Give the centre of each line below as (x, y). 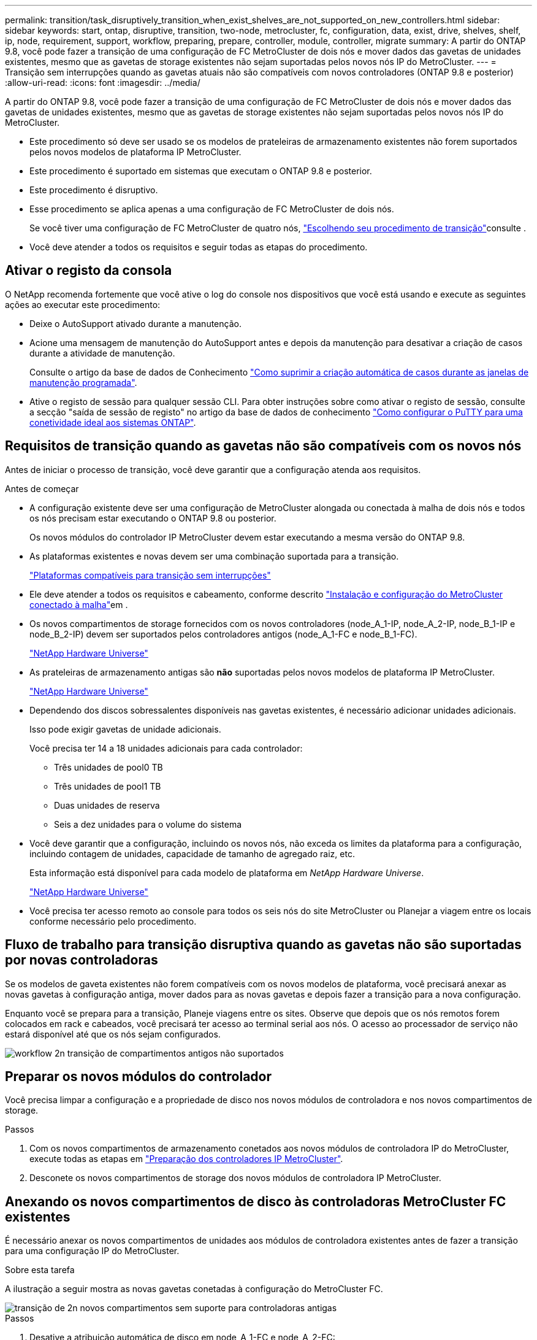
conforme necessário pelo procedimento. (113, 921)
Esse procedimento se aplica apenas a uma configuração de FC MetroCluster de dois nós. (212, 209)
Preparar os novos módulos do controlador (139, 1076)
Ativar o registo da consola (89, 271)
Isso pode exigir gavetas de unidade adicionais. (125, 729)
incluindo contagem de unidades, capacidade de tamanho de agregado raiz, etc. (192, 853)
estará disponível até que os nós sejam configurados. (113, 1034)
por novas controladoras (82, 960)
